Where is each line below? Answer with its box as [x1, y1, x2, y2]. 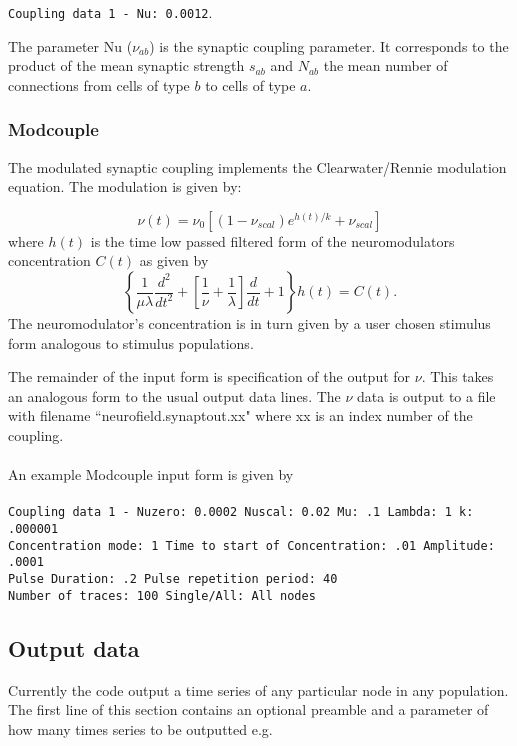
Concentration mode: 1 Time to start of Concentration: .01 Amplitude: [8, 538, 495, 553]
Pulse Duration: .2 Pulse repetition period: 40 [8, 572, 338, 586]
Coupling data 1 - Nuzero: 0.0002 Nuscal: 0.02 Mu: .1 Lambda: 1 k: [8, 505, 474, 520]
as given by [139, 250, 209, 271]
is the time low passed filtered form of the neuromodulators [90, 230, 455, 251]
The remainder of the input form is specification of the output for [8, 366, 411, 387]
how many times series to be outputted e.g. [8, 718, 273, 739]
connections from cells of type [8, 74, 190, 95]
